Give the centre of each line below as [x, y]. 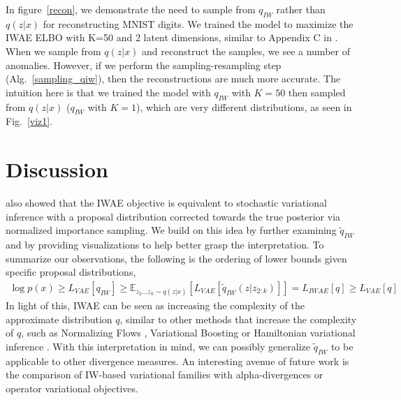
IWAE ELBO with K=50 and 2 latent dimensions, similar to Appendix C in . [172, 37]
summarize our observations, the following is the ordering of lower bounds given [176, 258]
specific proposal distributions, [71, 272]
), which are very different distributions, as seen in [244, 106]
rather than [301, 9]
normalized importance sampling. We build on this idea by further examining [171, 230]
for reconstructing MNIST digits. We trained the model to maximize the [198, 23]
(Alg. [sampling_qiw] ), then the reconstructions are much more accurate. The [173, 79]
